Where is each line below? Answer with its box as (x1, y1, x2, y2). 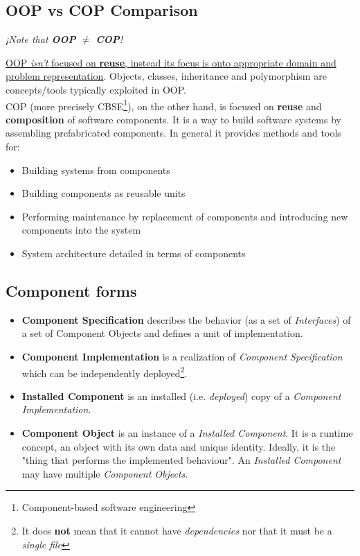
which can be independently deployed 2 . (21, 363, 188, 380)
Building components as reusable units (21, 186, 186, 200)
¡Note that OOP (6, 32, 76, 46)
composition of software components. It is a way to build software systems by (6, 112, 341, 126)
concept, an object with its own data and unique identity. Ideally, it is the (21, 439, 336, 453)
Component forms (6, 279, 137, 301)
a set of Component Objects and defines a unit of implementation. (21, 326, 303, 340)
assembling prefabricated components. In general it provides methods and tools (6, 125, 341, 140)
